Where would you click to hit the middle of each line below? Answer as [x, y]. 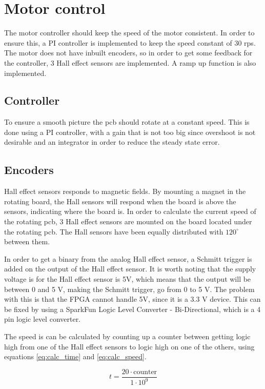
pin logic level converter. [43, 319]
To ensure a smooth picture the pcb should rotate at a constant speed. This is [127, 122]
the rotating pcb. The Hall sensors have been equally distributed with [114, 231]
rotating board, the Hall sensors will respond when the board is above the [120, 201]
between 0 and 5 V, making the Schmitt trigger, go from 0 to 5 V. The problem [129, 289]
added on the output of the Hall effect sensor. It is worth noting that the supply [130, 269]
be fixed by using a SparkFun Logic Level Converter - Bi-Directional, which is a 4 [132, 309]
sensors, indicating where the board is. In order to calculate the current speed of [130, 211]
